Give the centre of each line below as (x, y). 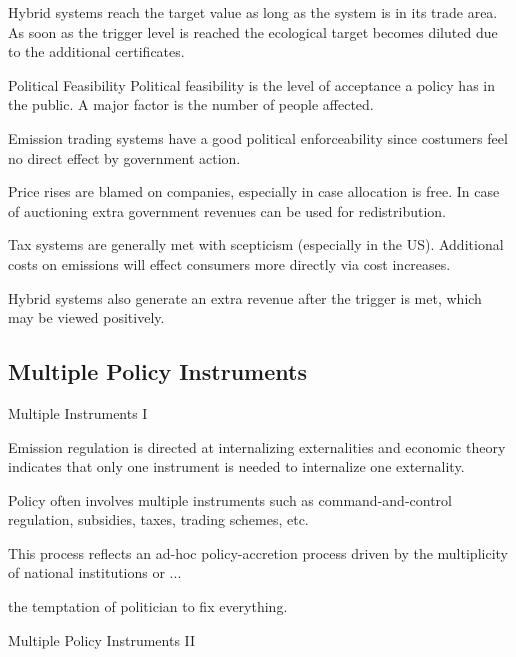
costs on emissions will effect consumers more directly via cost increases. (229, 263)
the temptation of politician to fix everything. (148, 606)
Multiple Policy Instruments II (102, 639)
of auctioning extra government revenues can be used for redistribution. (227, 210)
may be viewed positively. (86, 317)
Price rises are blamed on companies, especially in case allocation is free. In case (254, 191)
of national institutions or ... (95, 572)
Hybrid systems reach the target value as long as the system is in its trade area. (253, 12)
